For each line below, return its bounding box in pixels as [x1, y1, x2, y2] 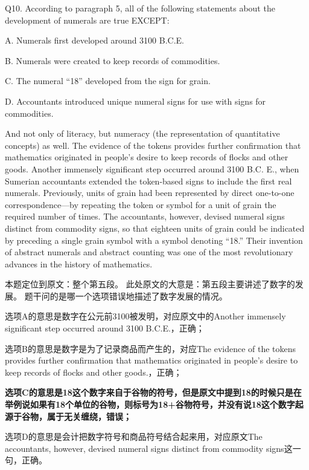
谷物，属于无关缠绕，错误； [21, 410, 132, 422]
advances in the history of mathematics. [5, 257, 153, 270]
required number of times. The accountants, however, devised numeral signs [5, 210, 285, 223]
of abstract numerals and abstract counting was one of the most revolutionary [5, 246, 293, 258]
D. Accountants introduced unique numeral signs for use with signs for [5, 94, 266, 107]
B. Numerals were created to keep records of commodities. [5, 54, 220, 67]
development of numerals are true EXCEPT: [5, 13, 170, 26]
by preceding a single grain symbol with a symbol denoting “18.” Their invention [5, 233, 303, 246]
